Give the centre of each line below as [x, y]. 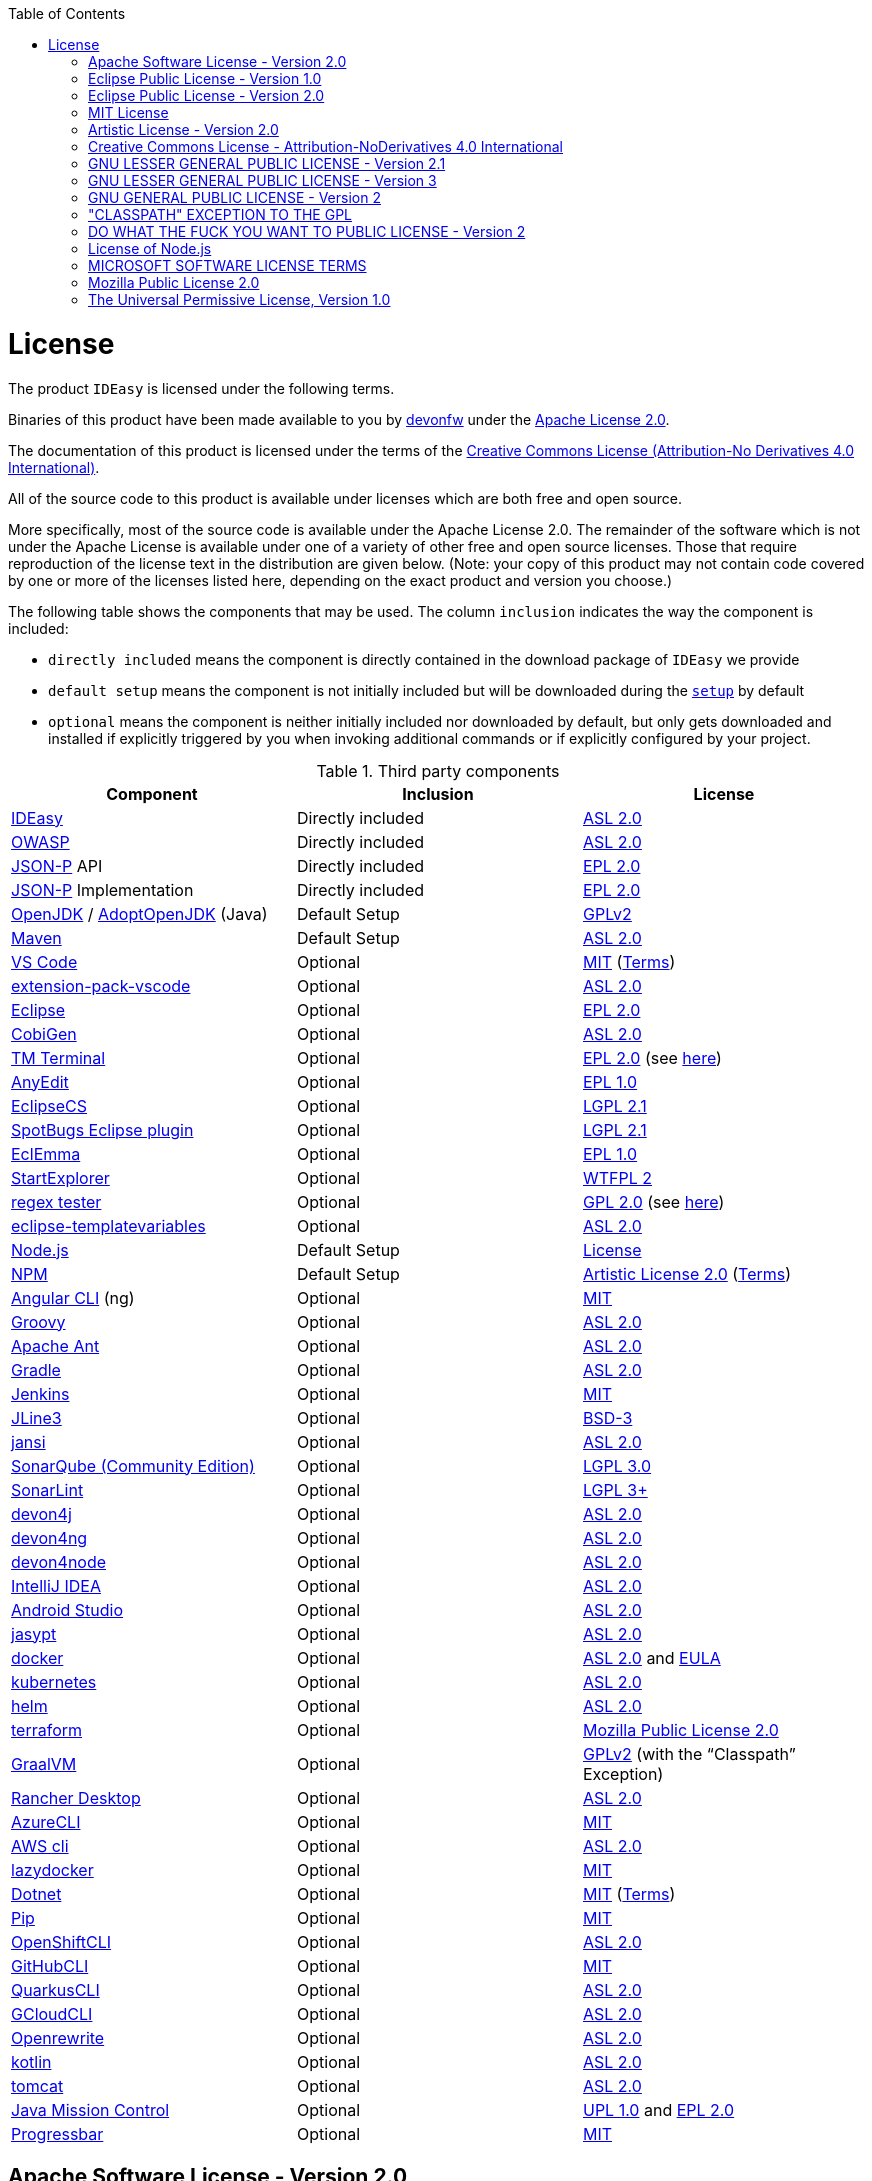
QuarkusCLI [55, 1989]
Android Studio [67, 1609]
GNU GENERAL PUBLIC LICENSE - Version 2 [234, 197]
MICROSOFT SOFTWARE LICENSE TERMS [227, 265]
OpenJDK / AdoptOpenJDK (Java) [139, 913]
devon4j [41, 1513]
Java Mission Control [90, 2109]
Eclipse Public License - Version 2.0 [206, 95]
